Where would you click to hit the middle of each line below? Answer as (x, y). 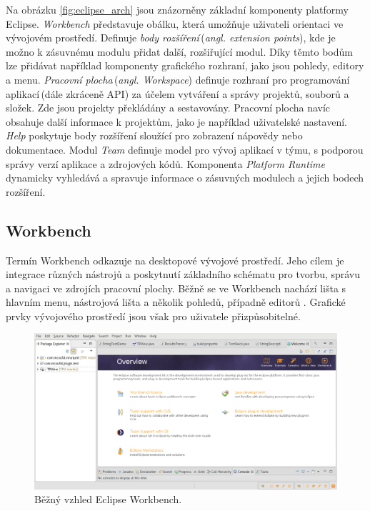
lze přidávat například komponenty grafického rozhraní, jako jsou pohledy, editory (185, 65)
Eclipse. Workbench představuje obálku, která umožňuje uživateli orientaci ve (175, 23)
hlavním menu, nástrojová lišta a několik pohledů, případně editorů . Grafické (176, 302)
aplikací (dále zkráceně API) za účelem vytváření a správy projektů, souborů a (177, 93)
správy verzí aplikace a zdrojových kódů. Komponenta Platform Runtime (165, 163)
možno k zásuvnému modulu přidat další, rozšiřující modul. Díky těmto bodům (179, 51)
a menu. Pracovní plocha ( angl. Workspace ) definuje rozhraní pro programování (178, 79)
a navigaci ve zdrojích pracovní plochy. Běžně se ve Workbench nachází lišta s (176, 288)
